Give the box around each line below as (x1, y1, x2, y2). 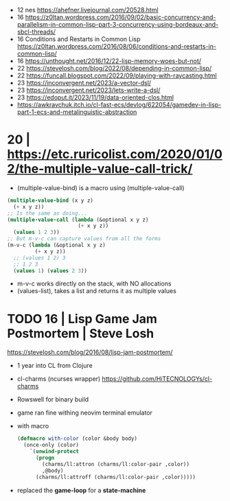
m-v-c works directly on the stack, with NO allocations (16, 279, 172, 288)
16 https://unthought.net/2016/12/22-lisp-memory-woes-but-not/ (16, 57, 201, 65)
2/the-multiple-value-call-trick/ (7, 161, 193, 177)
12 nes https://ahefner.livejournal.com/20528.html (16, 6, 159, 14)
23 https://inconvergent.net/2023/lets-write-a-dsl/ (16, 86, 161, 94)
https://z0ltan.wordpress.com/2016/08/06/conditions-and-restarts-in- (16, 43, 216, 50)
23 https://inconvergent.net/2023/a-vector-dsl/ (16, 79, 152, 86)
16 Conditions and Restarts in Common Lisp (16, 35, 141, 43)
